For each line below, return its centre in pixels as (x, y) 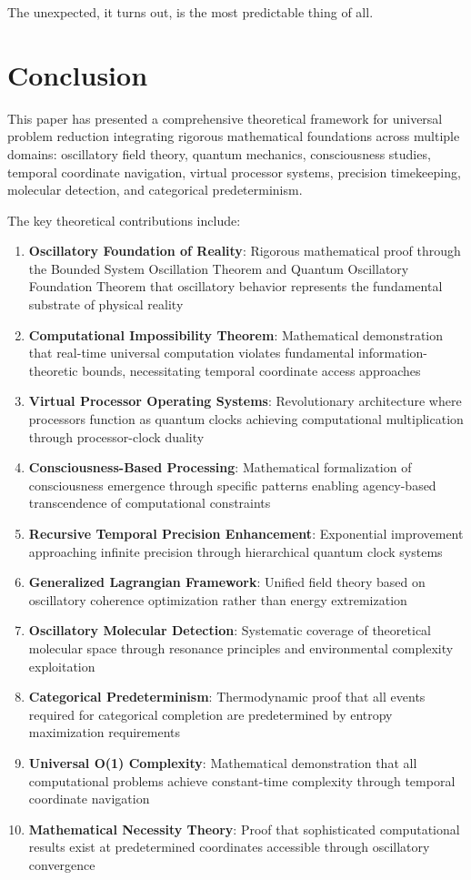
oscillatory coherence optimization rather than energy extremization (218, 599)
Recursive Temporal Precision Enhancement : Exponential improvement (246, 533)
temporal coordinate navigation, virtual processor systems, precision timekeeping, (234, 172)
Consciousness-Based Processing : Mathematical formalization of (220, 467)
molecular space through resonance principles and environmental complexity (241, 647)
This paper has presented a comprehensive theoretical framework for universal (225, 118)
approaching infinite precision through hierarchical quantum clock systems (235, 551)
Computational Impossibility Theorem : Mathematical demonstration (236, 334)
